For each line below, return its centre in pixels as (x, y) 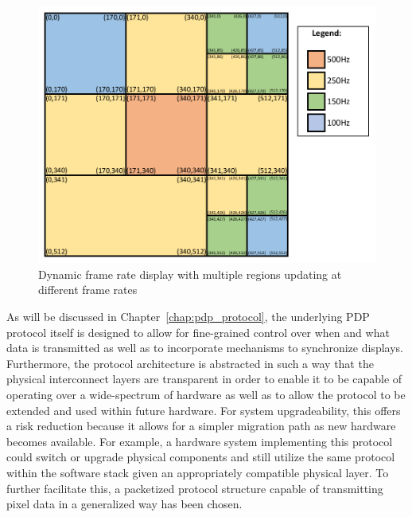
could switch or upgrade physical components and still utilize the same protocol (201, 457)
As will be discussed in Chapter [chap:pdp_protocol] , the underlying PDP (188, 317)
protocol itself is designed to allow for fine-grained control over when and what (198, 332)
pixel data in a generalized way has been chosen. (124, 504)
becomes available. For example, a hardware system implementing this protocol (200, 441)
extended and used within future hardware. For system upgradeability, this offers (204, 410)
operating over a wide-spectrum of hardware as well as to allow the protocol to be (206, 395)
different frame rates (88, 290)
